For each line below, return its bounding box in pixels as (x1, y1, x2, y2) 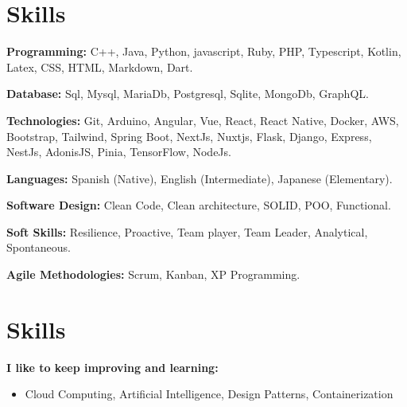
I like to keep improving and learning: (6, 358, 219, 375)
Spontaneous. (6, 239, 71, 256)
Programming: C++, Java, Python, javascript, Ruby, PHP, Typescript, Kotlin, (6, 43, 401, 60)
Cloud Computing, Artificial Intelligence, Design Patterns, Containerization (25, 385, 393, 402)
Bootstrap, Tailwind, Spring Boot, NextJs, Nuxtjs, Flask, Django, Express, (6, 127, 372, 144)
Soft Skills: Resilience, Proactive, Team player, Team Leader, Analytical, (6, 223, 368, 240)
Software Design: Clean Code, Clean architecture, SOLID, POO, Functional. (6, 197, 391, 213)
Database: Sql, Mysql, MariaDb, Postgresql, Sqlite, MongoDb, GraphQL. (6, 85, 369, 102)
